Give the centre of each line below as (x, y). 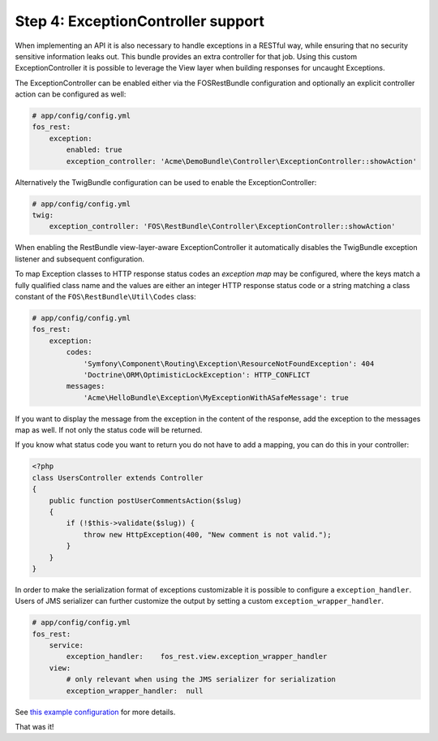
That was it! (34, 727)
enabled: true (94, 150)
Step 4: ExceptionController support (140, 21)
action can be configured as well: (71, 94)
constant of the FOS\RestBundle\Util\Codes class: (105, 296)
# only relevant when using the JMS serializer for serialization (201, 679)
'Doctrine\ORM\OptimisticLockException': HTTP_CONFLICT (197, 375)
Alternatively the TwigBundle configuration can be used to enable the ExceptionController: (166, 182)
